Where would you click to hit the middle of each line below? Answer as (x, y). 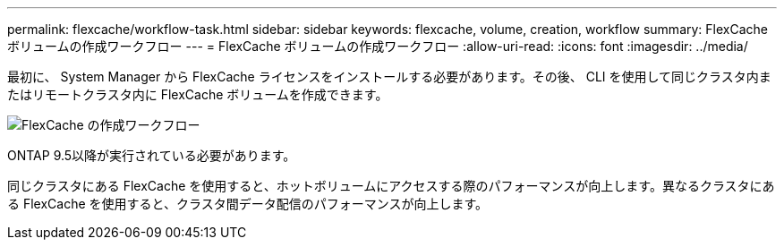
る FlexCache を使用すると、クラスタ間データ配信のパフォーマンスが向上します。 (248, 204)
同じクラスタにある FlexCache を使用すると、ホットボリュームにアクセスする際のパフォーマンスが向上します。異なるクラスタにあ (391, 186)
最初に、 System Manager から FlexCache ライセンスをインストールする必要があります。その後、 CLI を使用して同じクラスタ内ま (389, 77)
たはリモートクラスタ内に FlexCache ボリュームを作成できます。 (198, 94)
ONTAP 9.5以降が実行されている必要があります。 (152, 155)
